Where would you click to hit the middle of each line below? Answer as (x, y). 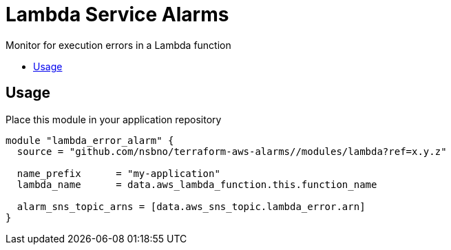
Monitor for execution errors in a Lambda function (118, 45)
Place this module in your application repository (114, 119)
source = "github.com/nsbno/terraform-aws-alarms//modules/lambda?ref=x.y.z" (232, 151)
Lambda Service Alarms (117, 14)
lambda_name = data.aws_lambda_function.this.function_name (197, 184)
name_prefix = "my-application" (118, 173)
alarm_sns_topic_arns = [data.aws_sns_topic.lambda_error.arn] (191, 206)
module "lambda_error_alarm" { (90, 140)
